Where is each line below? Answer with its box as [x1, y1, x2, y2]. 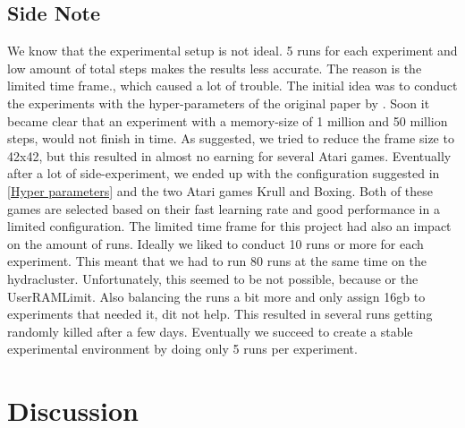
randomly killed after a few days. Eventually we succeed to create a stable [7, 321, 413, 340]
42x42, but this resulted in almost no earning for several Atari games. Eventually [7, 146, 452, 165]
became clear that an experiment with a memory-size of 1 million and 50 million [7, 111, 448, 130]
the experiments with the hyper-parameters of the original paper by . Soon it [7, 93, 430, 112]
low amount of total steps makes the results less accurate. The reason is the [7, 58, 422, 77]
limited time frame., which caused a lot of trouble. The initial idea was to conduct [7, 76, 458, 95]
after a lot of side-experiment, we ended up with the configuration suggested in [7, 164, 440, 183]
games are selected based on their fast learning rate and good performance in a [7, 199, 440, 218]
